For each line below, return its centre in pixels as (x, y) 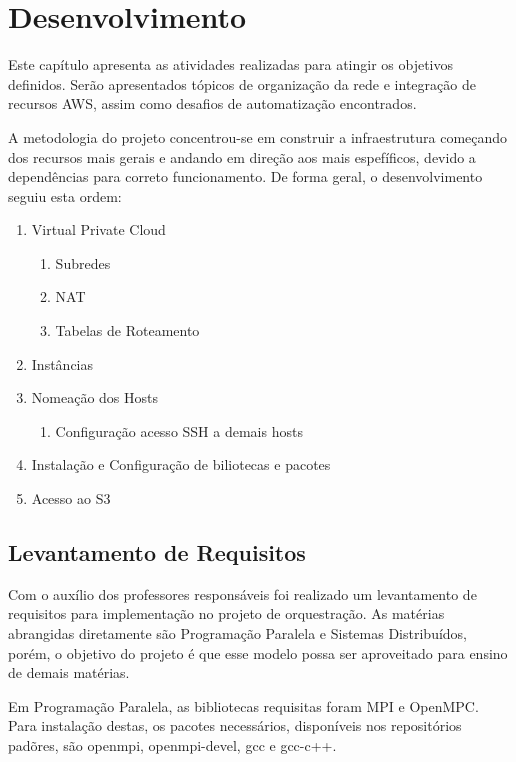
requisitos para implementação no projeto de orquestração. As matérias (226, 613)
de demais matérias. (69, 672)
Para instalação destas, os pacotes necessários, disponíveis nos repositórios (235, 725)
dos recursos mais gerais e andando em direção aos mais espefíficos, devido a (242, 156)
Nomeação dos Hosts (94, 397)
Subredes (83, 262)
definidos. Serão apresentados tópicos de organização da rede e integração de (242, 83)
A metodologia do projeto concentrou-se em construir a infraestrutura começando (258, 136)
